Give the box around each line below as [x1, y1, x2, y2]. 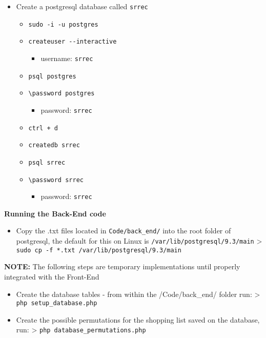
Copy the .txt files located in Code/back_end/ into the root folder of [16, 225, 231, 236]
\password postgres [28, 90, 95, 97]
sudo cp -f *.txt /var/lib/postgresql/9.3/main [16, 246, 181, 254]
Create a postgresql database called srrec [16, 1, 148, 11]
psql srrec [28, 158, 66, 166]
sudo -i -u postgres [28, 21, 98, 28]
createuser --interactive [28, 38, 117, 46]
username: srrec [40, 52, 93, 63]
